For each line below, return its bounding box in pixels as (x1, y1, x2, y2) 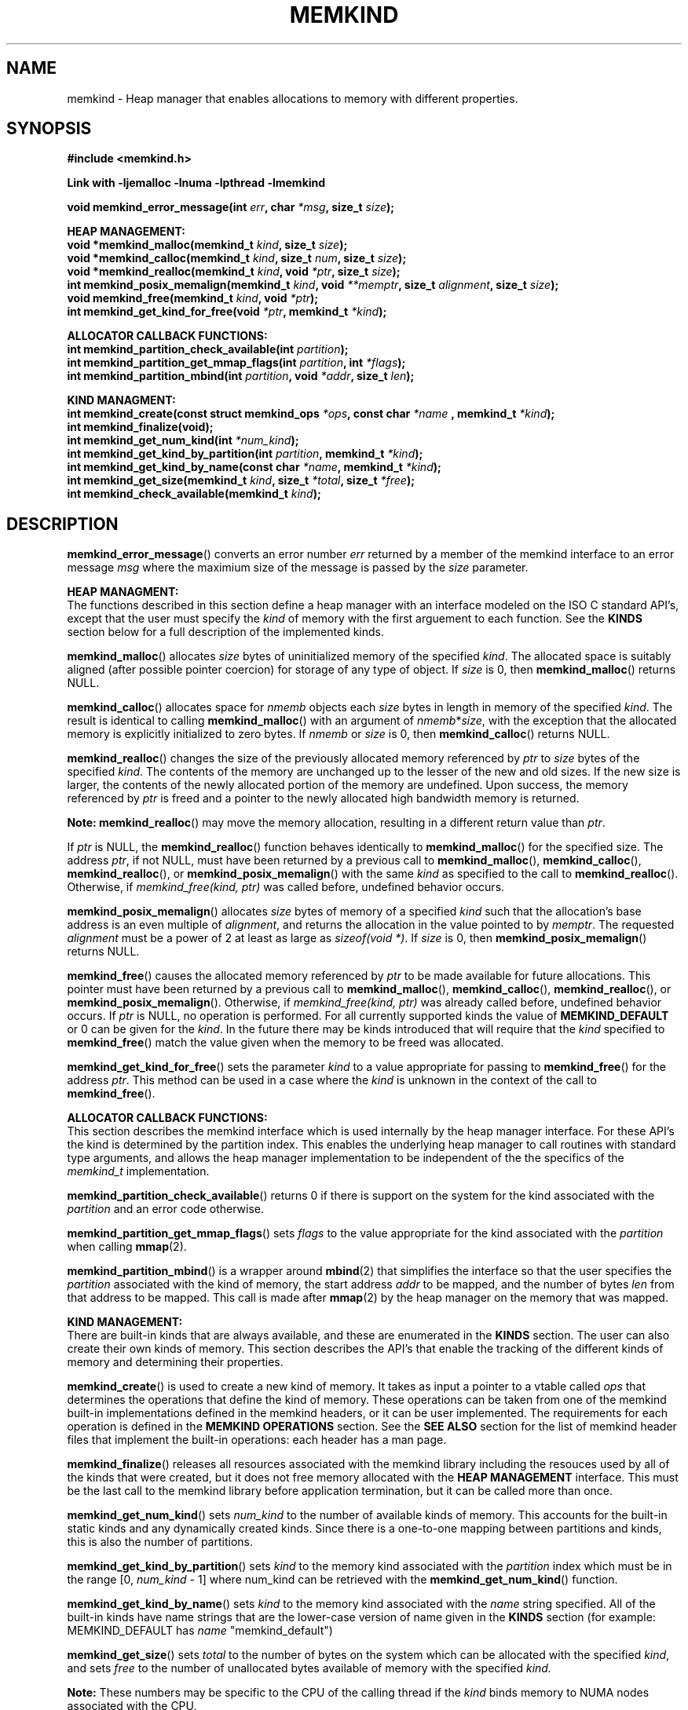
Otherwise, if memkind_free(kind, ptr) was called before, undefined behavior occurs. (67, 880, 505, 894)
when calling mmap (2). (67, 1240, 187, 1254)
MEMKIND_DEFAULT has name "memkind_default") (67, 1624, 333, 1638)
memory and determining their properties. (67, 1355, 284, 1369)
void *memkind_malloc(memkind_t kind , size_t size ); (67, 238, 348, 252)
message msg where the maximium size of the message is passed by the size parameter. (67, 561, 529, 575)
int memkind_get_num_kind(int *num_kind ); (67, 433, 299, 448)
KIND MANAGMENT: (67, 393, 176, 407)
